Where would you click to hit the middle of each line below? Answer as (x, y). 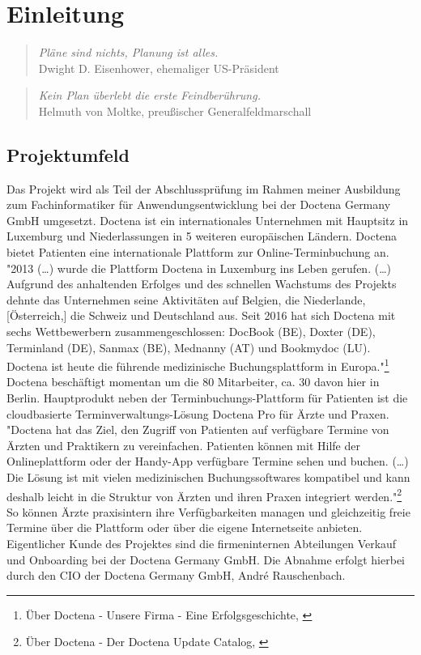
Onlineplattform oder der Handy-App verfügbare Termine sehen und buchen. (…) (208, 461)
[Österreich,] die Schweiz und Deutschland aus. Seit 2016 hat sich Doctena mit (201, 315)
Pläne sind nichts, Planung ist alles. (128, 52)
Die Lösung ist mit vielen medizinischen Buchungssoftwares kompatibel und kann (208, 477)
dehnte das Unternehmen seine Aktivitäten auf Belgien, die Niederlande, (186, 299)
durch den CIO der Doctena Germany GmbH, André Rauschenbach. (176, 575)
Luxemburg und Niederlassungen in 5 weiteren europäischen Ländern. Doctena (202, 236)
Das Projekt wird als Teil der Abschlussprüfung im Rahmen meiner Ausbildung (204, 188)
